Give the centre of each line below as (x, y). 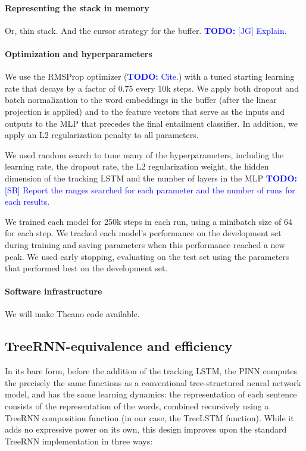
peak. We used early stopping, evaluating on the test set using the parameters (147, 256)
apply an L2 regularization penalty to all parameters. (102, 135)
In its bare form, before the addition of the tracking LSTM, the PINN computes (151, 371)
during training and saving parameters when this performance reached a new (145, 244)
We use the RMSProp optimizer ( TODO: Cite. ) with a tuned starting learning (150, 76)
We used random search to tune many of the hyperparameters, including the (144, 154)
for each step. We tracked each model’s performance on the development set (143, 233)
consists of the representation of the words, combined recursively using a (137, 406)
